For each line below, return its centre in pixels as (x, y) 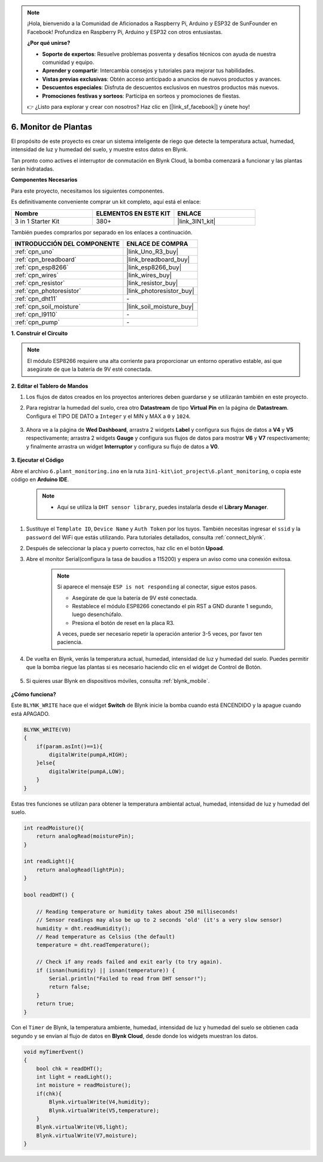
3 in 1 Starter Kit (37, 221)
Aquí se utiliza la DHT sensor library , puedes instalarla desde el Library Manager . (163, 507)
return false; (69, 987)
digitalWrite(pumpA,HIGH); (88, 754)
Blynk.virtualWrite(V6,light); (82, 1127)
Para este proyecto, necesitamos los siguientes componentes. (88, 191)
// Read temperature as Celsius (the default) (106, 937)
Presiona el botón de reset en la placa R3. (123, 623)
